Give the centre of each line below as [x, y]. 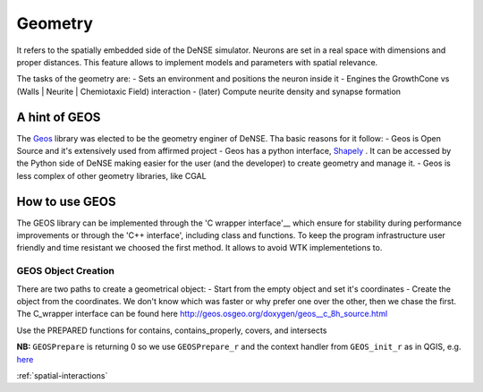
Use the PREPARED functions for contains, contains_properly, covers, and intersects [172, 330]
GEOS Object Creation [66, 271]
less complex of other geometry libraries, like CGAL [111, 175]
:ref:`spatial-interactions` [62, 375]
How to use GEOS [66, 201]
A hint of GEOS [59, 117]
